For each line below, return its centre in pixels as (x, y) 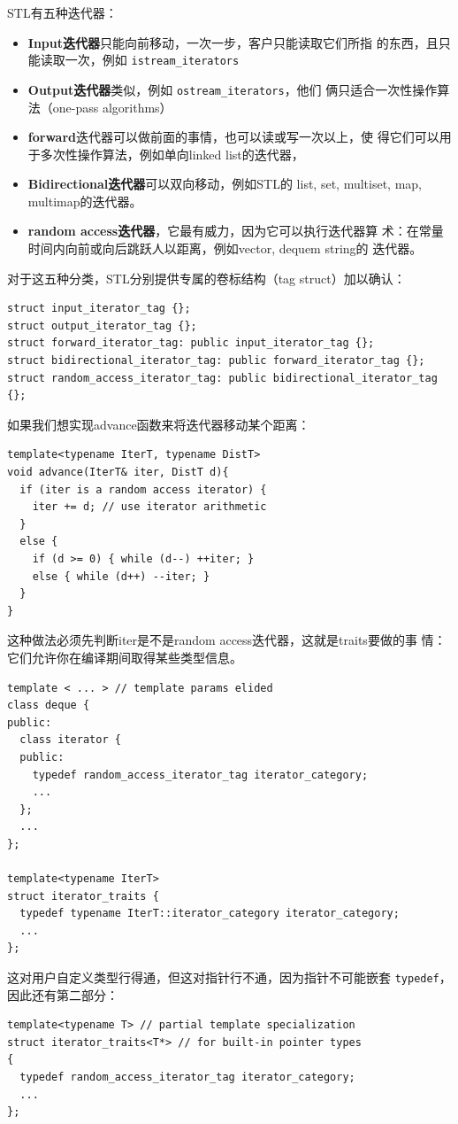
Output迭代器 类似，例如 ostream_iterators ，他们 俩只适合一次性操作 (233, 89)
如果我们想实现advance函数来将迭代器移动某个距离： (159, 424)
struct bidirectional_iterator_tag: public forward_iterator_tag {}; (216, 361)
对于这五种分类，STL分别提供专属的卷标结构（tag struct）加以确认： (206, 278)
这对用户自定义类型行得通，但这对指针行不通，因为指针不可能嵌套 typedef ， (229, 977)
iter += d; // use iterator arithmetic (149, 507)
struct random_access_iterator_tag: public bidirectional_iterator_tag (222, 378)
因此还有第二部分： (63, 994)
